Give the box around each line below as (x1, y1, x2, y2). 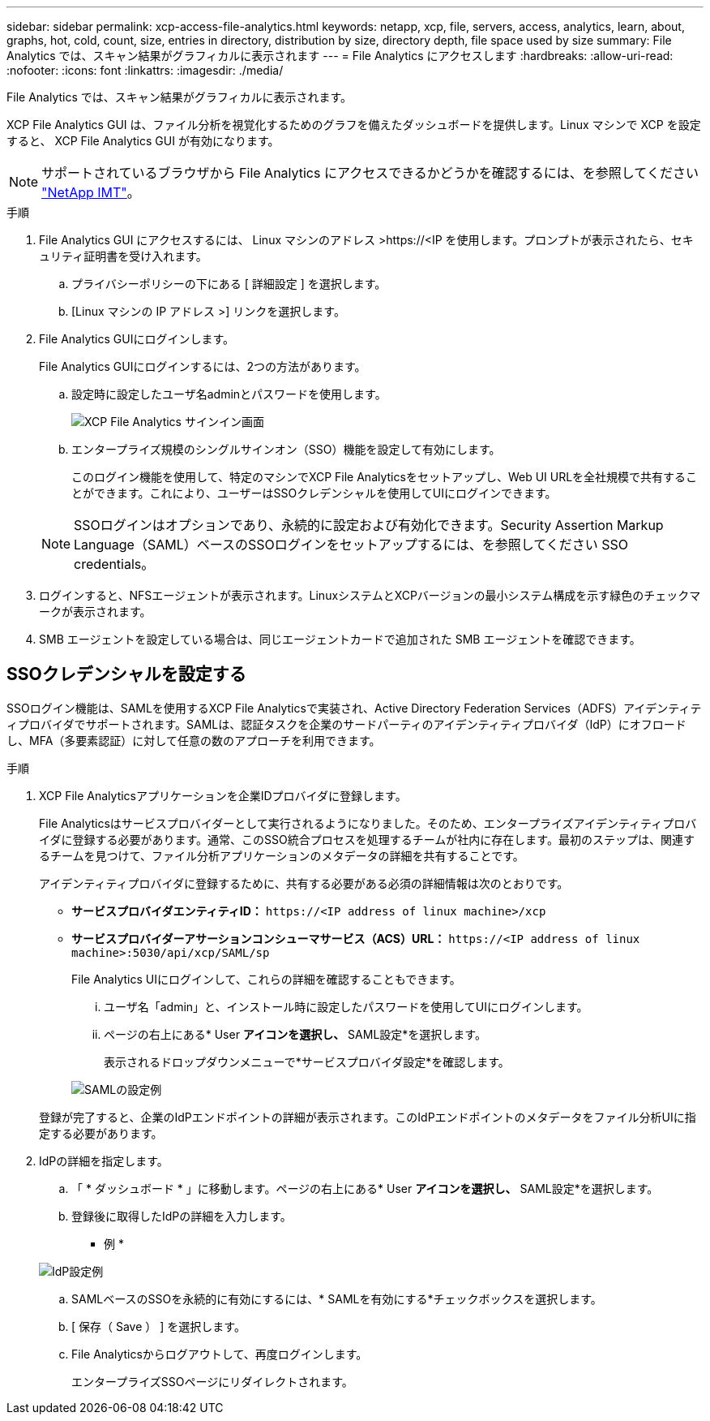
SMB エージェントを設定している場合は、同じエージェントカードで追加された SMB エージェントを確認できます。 (39, 632, 641, 646)
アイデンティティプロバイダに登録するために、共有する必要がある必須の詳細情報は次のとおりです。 (39, 876, 569, 890)
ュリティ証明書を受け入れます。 (39, 249, 207, 263)
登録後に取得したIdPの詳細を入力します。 (71, 1208, 292, 1223)
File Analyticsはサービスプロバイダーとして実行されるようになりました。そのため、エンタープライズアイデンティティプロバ (39, 816, 697, 830)
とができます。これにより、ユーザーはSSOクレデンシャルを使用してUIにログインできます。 (71, 486, 557, 500)
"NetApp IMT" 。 (41, 184, 140, 200)
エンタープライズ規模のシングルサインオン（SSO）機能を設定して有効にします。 (71, 442, 501, 456)
